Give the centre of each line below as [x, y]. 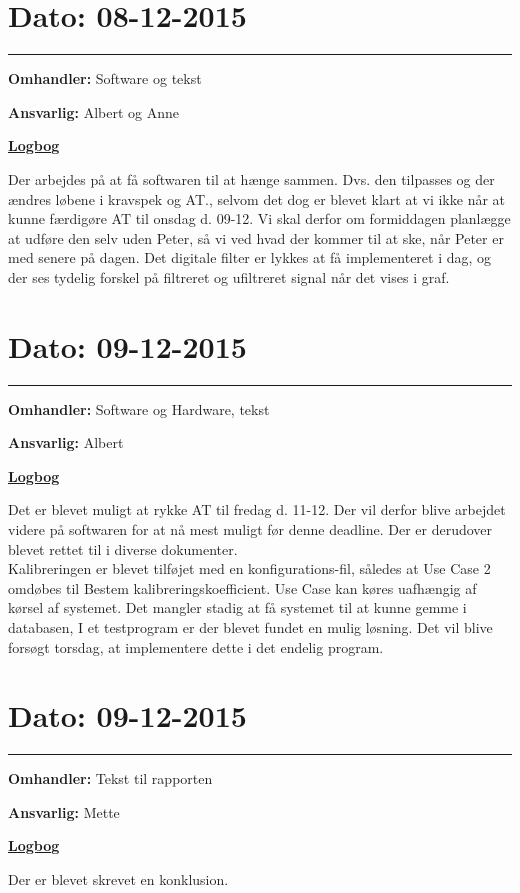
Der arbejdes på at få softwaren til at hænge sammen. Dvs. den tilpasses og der [251, 178]
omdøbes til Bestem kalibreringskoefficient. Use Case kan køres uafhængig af [242, 587]
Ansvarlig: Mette [64, 811]
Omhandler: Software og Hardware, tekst [139, 408]
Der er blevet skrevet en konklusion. [118, 879]
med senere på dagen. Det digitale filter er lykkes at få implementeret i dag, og [250, 257]
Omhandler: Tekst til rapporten [110, 778]
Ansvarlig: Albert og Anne [93, 111]
